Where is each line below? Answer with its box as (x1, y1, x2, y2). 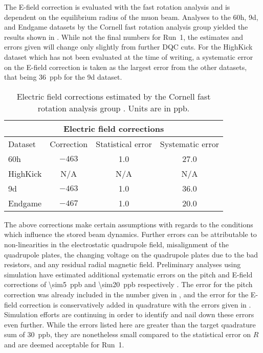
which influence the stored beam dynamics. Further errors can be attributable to (4, 229, 257, 240)
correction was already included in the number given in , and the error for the (4, 289, 249, 299)
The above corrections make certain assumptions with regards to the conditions (4, 219, 253, 229)
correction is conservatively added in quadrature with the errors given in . (19, 299, 251, 310)
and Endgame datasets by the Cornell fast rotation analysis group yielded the (4, 21, 248, 32)
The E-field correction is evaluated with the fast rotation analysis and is (4, 2, 230, 12)
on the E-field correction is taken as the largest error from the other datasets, (4, 61, 247, 72)
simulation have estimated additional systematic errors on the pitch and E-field (4, 269, 253, 279)
